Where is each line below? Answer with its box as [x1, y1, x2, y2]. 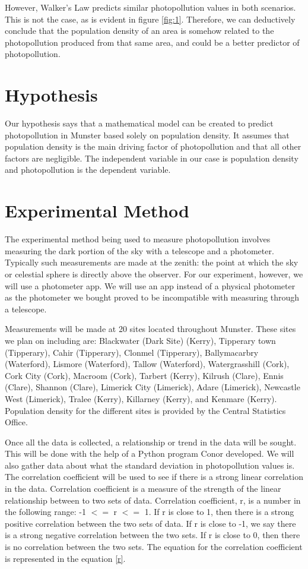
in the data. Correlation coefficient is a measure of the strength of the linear [5, 482, 281, 495]
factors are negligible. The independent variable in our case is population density [5, 151, 299, 164]
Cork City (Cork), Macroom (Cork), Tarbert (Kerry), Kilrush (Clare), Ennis [5, 369, 284, 381]
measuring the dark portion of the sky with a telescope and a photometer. [5, 244, 274, 257]
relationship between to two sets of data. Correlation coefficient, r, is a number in [5, 494, 301, 506]
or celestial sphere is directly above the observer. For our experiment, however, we [5, 267, 303, 280]
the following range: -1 [5, 505, 86, 518]
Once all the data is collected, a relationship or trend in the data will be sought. [5, 435, 297, 448]
